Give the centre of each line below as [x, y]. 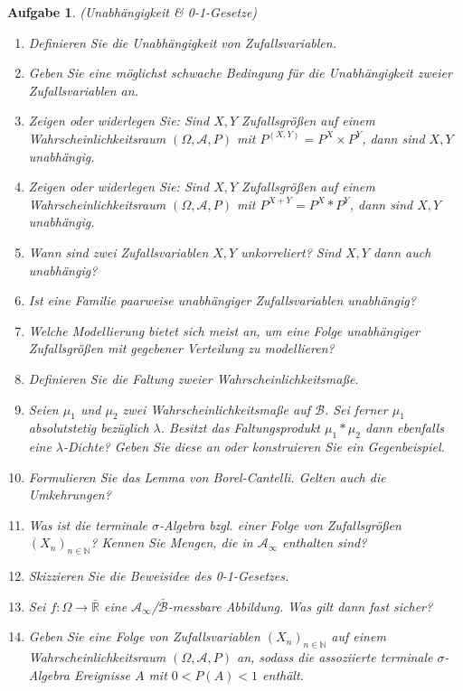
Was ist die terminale [88, 524]
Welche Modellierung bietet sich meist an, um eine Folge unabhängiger [224, 330]
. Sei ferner [356, 409]
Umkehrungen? [70, 495]
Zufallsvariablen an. [83, 90]
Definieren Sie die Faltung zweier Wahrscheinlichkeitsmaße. [194, 378]
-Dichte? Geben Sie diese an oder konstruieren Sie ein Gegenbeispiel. [254, 447]
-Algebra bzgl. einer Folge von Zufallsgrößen [280, 524]
